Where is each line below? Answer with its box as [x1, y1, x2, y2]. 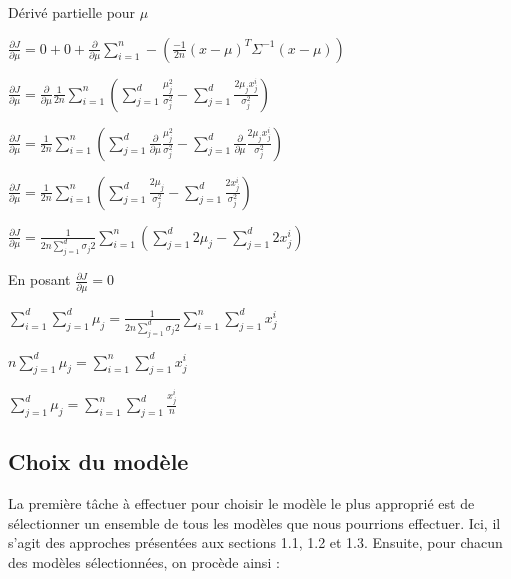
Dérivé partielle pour [8, 2, 136, 22]
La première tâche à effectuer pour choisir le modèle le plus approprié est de [8, 493, 475, 514]
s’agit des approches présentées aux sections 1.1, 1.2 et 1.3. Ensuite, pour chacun [8, 532, 503, 553]
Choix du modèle [8, 446, 189, 477]
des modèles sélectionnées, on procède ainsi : [8, 552, 280, 573]
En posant [8, 269, 71, 290]
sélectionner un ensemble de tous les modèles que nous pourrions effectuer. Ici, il [8, 512, 501, 533]
